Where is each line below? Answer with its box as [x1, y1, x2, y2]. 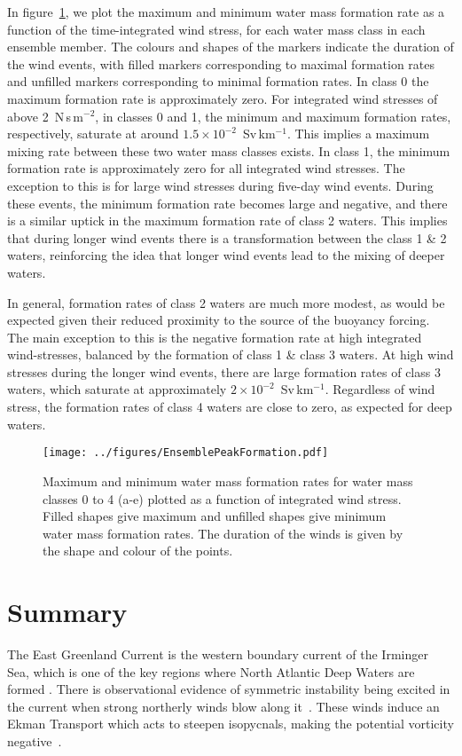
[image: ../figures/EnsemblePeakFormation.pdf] [43, 446, 329, 460]
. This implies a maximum [286, 124, 430, 143]
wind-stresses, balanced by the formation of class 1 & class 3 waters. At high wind [7, 345, 454, 364]
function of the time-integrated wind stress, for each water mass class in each [7, 20, 426, 38]
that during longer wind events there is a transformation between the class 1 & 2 [7, 228, 447, 247]
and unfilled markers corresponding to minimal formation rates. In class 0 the [7, 72, 429, 91]
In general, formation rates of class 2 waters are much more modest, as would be [7, 293, 445, 311]
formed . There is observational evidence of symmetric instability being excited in [7, 680, 450, 698]
